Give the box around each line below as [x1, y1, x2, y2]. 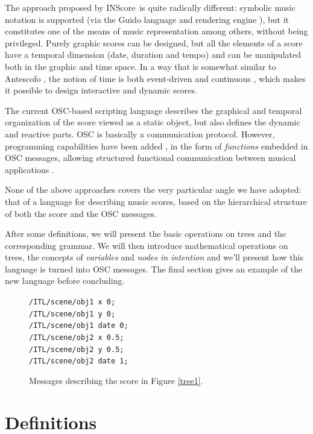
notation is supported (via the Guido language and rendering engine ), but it [5, 13, 289, 25]
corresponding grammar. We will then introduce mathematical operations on [5, 239, 288, 251]
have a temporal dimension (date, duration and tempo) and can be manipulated [5, 48, 301, 61]
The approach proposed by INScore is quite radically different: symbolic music [5, 1, 296, 13]
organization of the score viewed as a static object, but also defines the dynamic [5, 116, 300, 128]
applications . [5, 163, 54, 175]
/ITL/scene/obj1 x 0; [29, 298, 116, 307]
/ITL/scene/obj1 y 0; [29, 309, 116, 318]
